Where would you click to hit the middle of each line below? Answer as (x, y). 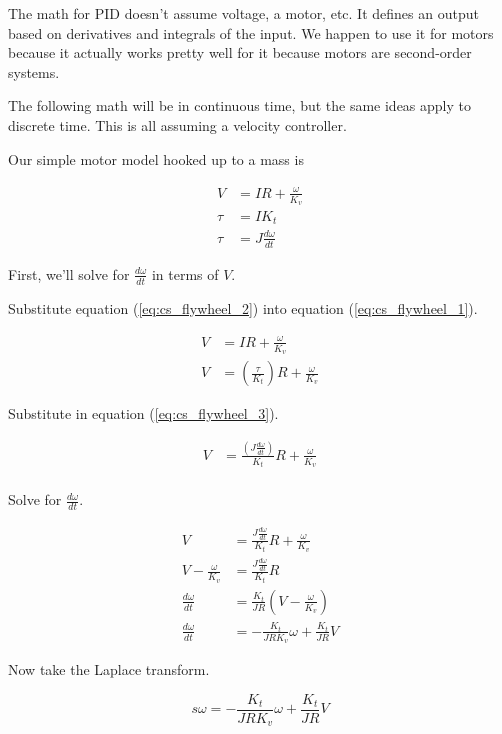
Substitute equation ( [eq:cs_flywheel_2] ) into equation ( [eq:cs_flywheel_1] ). (243, 307)
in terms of (185, 273)
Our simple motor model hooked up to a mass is (156, 158)
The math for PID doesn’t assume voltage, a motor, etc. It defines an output (243, 13)
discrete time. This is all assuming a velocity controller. (177, 124)
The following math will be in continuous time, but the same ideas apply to (240, 105)
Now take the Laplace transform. (109, 669)
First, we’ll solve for (69, 273)
